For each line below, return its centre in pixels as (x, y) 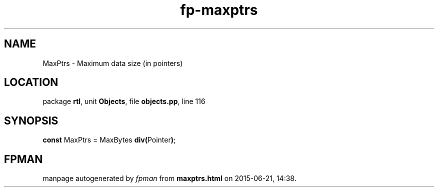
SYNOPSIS (31, 120)
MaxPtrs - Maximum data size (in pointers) (113, 63)
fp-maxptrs (219, 10)
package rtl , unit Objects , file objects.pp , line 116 (124, 101)
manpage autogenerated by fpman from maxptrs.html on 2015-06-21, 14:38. (169, 178)
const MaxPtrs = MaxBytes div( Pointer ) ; (109, 140)
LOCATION (31, 82)
